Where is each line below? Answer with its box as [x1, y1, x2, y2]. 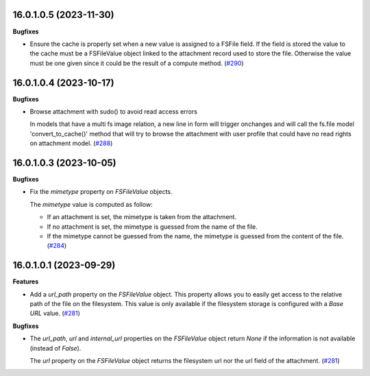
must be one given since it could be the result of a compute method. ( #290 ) [29, 59, 244, 67]
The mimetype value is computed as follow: [29, 200, 153, 208]
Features [12, 277, 39, 286]
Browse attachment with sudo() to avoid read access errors [29, 107, 198, 116]
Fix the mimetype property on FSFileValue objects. [29, 188, 173, 196]
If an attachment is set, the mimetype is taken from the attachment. [47, 213, 236, 221]
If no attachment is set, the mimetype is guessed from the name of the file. [47, 223, 258, 231]
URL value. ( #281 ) [29, 309, 80, 318]
